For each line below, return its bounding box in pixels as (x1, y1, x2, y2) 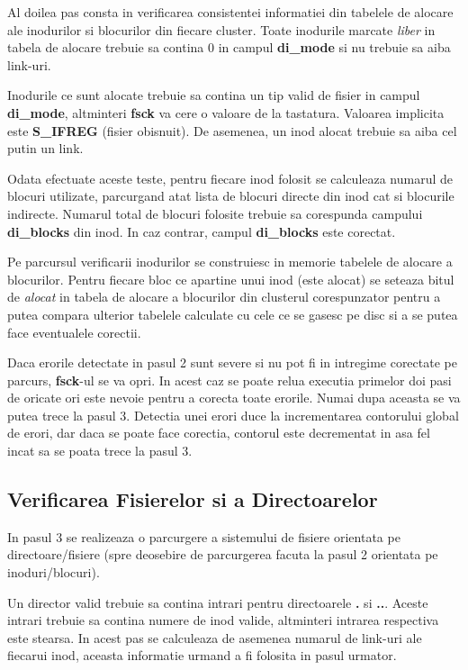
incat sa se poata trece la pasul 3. (7, 441, 193, 460)
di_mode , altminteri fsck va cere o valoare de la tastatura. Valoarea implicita (7, 103, 445, 122)
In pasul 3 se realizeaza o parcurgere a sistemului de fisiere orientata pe (7, 527, 400, 546)
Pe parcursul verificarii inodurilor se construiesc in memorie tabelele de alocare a (7, 252, 453, 271)
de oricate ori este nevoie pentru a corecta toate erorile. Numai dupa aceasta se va (7, 388, 461, 407)
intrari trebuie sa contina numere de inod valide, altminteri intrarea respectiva (7, 611, 439, 629)
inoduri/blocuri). (7, 563, 100, 582)
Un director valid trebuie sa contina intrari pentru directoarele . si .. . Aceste (7, 593, 428, 611)
